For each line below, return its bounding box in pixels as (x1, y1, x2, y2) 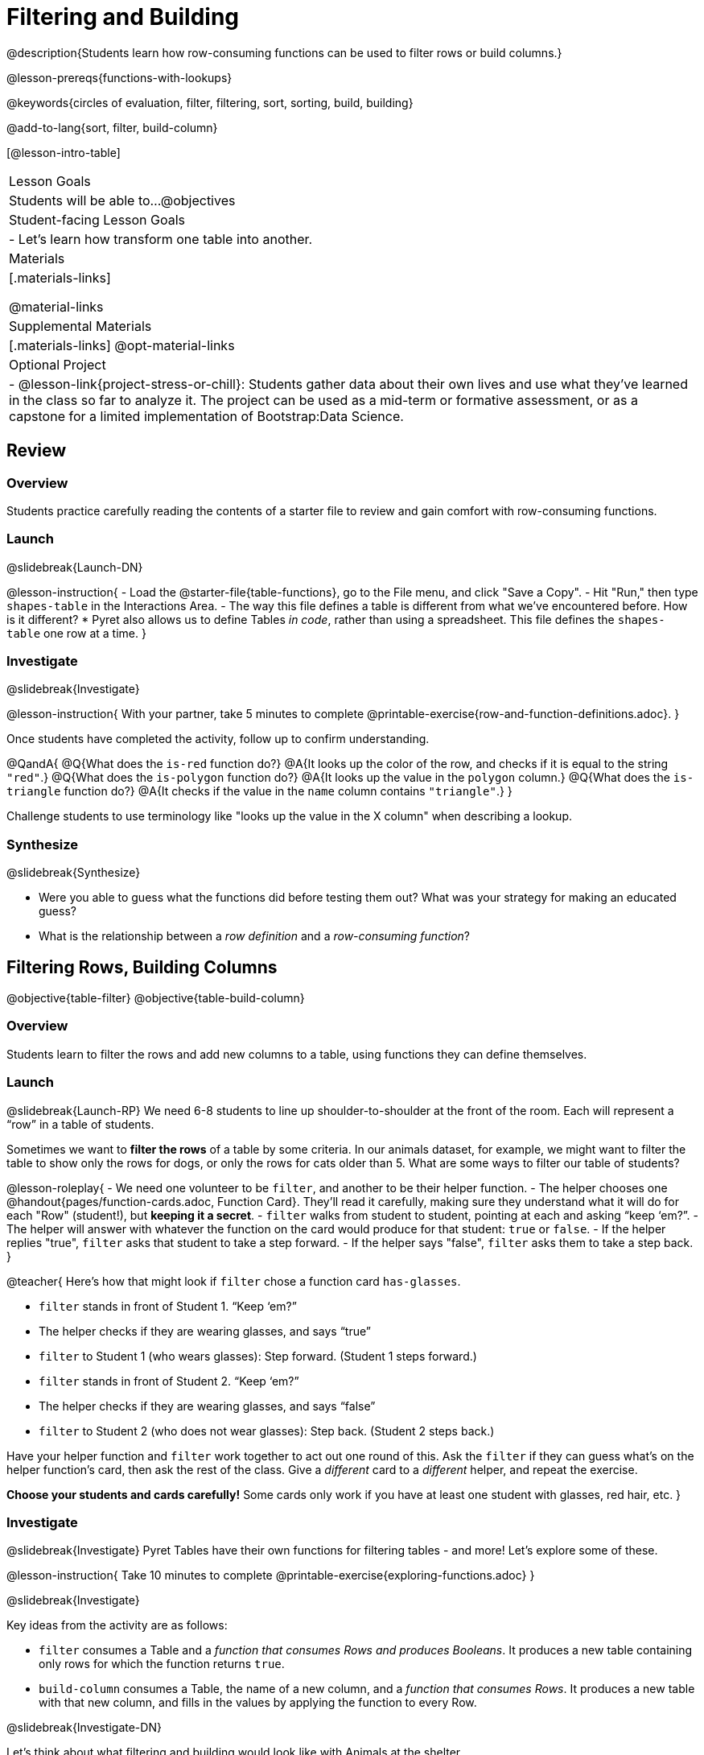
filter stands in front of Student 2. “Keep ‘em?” (39, 1373, 299, 1388)
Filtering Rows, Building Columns (6, 956, 278, 977)
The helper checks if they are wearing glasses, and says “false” (39, 1398, 376, 1413)
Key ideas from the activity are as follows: (6, 1618, 228, 1633)
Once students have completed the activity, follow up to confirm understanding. (6, 732, 430, 746)
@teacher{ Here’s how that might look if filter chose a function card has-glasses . (6, 1274, 461, 1288)
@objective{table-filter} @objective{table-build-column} (6, 991, 305, 1006)
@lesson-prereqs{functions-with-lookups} (6, 70, 233, 85)
